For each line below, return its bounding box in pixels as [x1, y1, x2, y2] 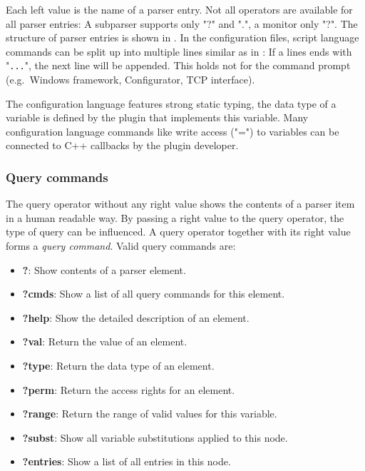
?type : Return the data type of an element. [22, 358, 215, 373]
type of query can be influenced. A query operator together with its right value [6, 224, 351, 239]
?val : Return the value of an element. [22, 334, 187, 349]
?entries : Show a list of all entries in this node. [22, 454, 231, 469]
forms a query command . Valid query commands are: [6, 238, 236, 253]
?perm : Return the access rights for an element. [22, 382, 235, 397]
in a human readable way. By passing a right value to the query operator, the [6, 210, 344, 225]
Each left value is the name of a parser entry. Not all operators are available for [6, 2, 353, 16]
